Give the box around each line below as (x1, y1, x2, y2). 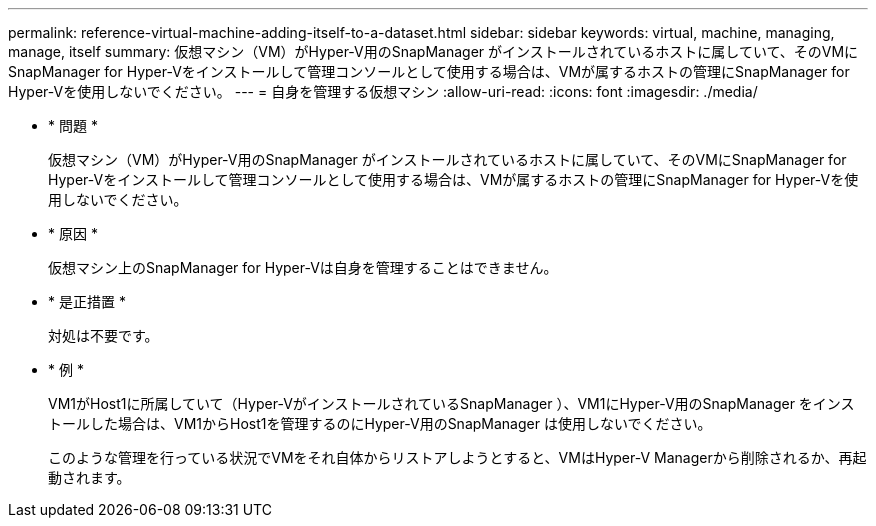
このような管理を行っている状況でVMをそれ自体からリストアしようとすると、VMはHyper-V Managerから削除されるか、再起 (48, 449, 867, 466)
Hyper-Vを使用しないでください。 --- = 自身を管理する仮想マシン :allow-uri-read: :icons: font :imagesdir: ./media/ (8, 83, 758, 100)
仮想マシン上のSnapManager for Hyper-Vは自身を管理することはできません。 (48, 259, 558, 276)
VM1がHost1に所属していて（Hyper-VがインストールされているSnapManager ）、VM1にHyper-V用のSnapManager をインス (48, 395, 855, 412)
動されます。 (48, 469, 131, 486)
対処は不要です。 (48, 327, 159, 344)
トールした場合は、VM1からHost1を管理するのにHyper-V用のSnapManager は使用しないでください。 (48, 415, 712, 432)
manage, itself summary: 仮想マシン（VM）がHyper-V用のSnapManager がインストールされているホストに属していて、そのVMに (8, 43, 859, 60)
